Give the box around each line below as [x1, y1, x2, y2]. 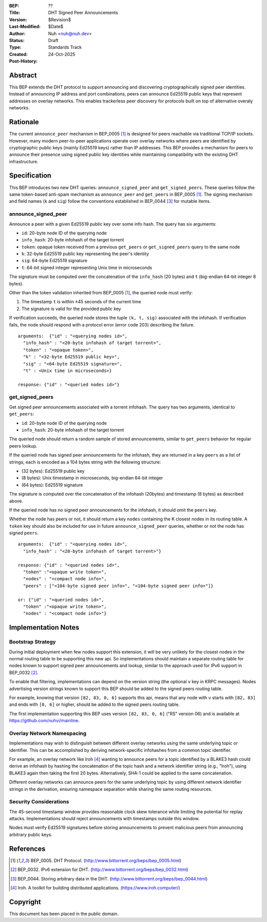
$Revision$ [48, 16, 71, 22]
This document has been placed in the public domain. [9, 911, 119, 917]
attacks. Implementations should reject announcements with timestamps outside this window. [9, 816, 200, 822]
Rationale [9, 118, 39, 126]
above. [9, 498, 23, 504]
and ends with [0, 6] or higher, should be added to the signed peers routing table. [9, 701, 180, 707]
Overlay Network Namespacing [9, 730, 87, 737]
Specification [9, 171, 51, 180]
